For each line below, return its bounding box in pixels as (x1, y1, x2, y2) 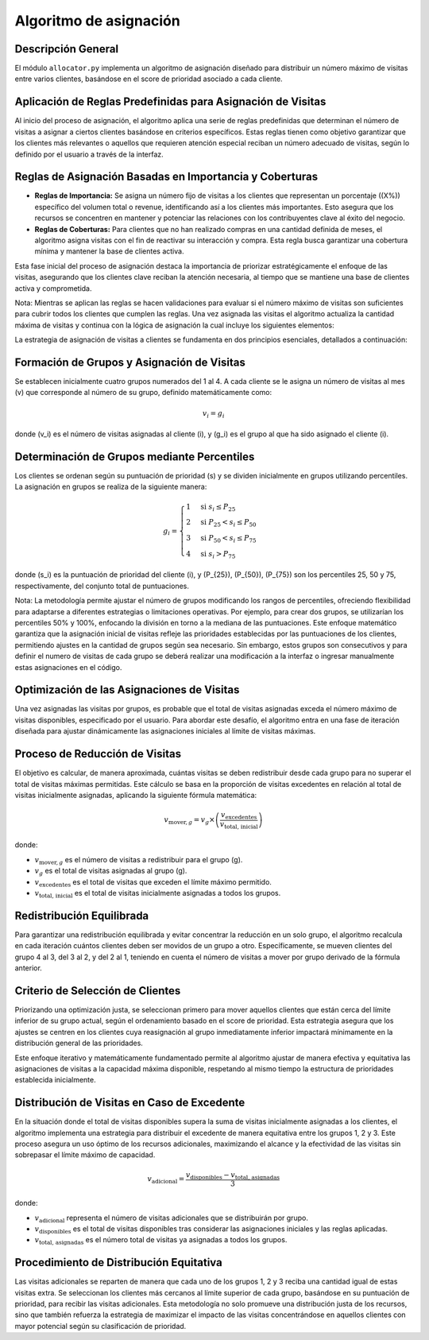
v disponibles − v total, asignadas (185, 1170, 280, 1181)
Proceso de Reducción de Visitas (14, 747, 182, 761)
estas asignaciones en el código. (14, 662, 122, 672)
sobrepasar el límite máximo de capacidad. (14, 1150, 156, 1160)
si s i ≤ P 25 (199, 502, 236, 513)
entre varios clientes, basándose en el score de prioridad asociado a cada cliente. (14, 74, 283, 83)
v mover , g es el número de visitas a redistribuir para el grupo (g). (34, 854, 243, 866)
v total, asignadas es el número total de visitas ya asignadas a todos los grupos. (34, 1235, 288, 1247)
